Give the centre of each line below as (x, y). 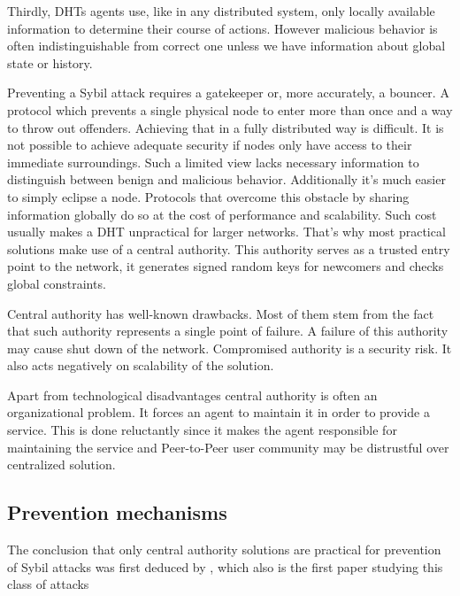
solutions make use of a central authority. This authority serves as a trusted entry (229, 248)
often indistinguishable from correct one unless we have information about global (226, 46)
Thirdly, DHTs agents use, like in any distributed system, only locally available (221, 11)
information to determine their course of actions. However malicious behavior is (222, 28)
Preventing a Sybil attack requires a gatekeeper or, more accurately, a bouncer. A (228, 93)
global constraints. (57, 283)
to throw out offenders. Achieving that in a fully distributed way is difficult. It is (226, 127)
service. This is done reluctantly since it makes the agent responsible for (202, 430)
